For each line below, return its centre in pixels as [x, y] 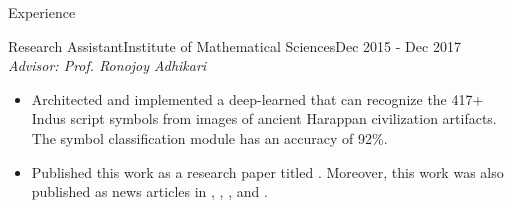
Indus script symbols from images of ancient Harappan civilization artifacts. [264, 118]
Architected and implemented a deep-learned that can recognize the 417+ [257, 98]
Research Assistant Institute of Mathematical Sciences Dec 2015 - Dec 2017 [234, 45]
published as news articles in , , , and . [149, 191]
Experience [42, 12]
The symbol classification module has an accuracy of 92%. [209, 137]
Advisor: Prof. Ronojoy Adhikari [107, 65]
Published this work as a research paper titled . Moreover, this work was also [267, 171]
